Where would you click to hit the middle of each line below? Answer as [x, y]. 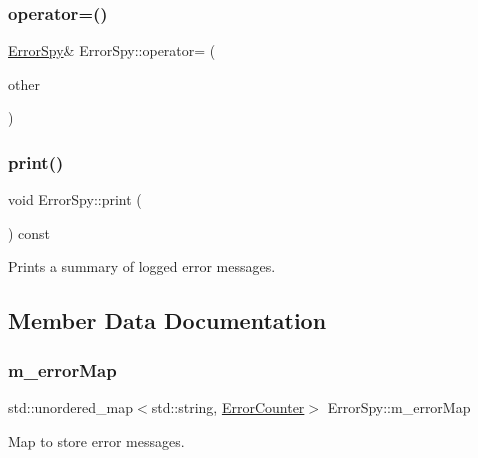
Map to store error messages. [96, 440]
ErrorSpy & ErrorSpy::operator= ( [112, 50]
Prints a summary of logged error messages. [142, 266]
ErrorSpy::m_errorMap [399, 407]
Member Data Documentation [167, 320]
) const [29, 232]
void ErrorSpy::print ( [75, 199]
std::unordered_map [71, 407]
